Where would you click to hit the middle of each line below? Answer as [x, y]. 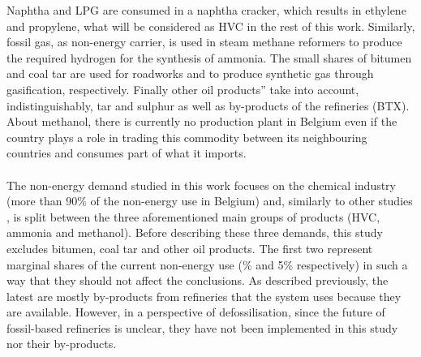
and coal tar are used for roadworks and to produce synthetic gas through [190, 73]
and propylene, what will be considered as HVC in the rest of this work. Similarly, [211, 26]
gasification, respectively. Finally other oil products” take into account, [183, 89]
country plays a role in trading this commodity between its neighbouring [187, 137]
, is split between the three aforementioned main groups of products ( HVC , [193, 216]
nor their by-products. [62, 344]
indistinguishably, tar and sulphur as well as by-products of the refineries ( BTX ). [208, 105]
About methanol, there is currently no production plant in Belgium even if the [202, 121]
